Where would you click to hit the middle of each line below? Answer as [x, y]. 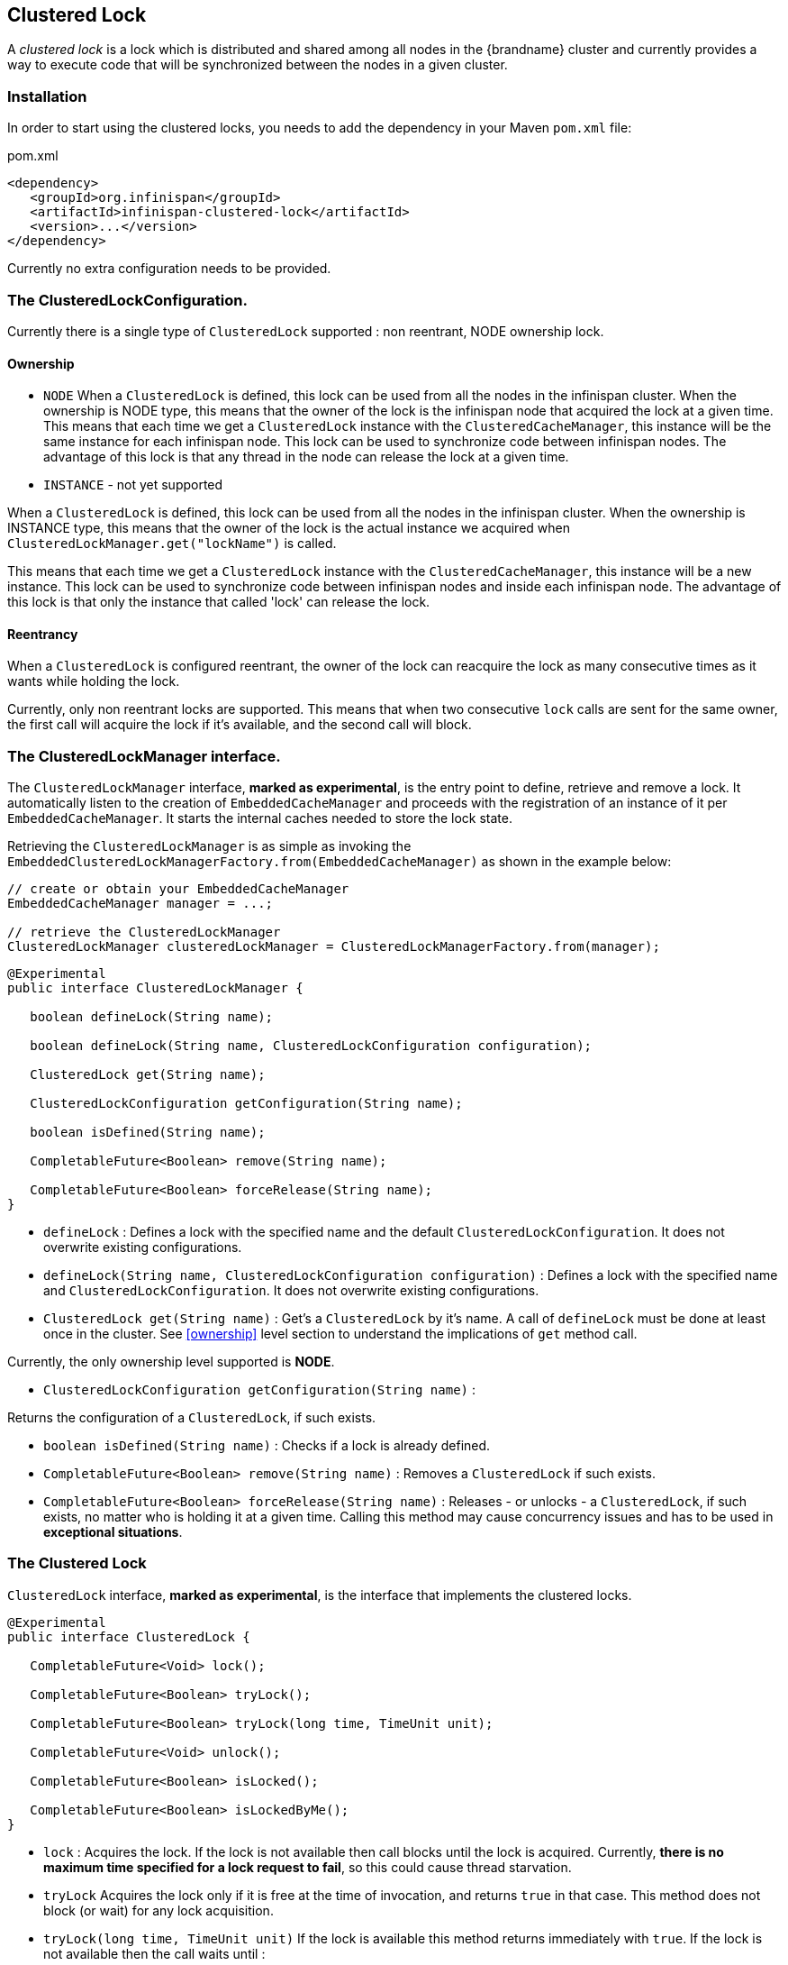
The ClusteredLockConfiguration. [127, 300]
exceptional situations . [113, 1532]
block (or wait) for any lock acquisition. [159, 1910]
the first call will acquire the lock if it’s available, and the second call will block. [240, 725]
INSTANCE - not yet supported [133, 485]
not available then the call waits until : [154, 1953]
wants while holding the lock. [94, 681]
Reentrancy [43, 634]
